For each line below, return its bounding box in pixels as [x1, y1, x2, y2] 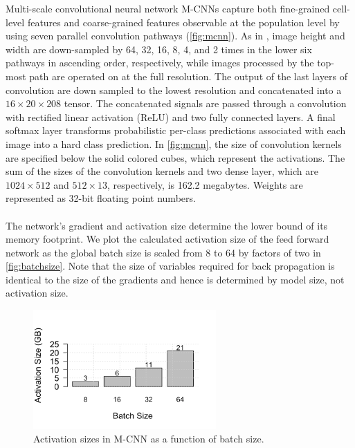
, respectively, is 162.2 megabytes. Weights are [107, 177, 303, 192]
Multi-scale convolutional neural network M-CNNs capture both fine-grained [6, 1, 330, 15]
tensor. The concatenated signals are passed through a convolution [64, 96, 347, 111]
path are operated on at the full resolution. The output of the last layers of [29, 68, 347, 83]
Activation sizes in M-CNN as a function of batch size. [33, 431, 264, 446]
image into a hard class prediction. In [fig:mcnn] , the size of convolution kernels [6, 136, 342, 151]
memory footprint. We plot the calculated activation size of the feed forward [6, 232, 329, 246]
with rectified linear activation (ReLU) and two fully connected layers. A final [6, 109, 336, 124]
